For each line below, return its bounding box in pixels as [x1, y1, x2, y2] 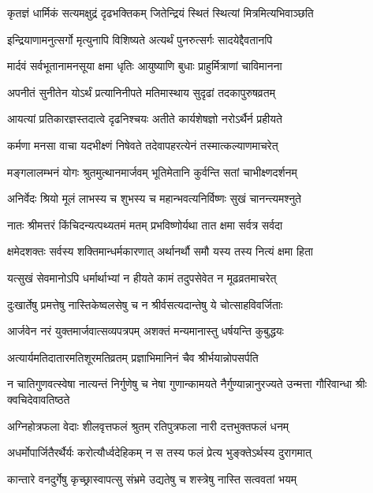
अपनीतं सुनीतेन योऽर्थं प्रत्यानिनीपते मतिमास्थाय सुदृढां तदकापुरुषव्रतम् [7, 84, 275, 100]
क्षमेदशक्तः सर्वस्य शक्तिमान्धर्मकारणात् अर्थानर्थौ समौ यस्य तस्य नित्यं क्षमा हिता [7, 243, 313, 260]
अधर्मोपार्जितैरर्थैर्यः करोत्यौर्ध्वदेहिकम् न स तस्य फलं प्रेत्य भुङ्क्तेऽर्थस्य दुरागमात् [7, 444, 311, 461]
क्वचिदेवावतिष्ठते [7, 390, 70, 407]
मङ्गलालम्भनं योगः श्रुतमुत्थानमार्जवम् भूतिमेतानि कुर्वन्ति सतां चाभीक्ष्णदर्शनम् [7, 163, 297, 180]
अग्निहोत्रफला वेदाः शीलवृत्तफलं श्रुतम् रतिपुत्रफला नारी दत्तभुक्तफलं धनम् [7, 417, 289, 434]
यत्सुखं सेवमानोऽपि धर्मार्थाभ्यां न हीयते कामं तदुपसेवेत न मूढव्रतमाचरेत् [7, 269, 277, 286]
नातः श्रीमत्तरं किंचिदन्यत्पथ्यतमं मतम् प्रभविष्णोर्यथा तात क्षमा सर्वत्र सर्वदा [7, 216, 283, 233]
